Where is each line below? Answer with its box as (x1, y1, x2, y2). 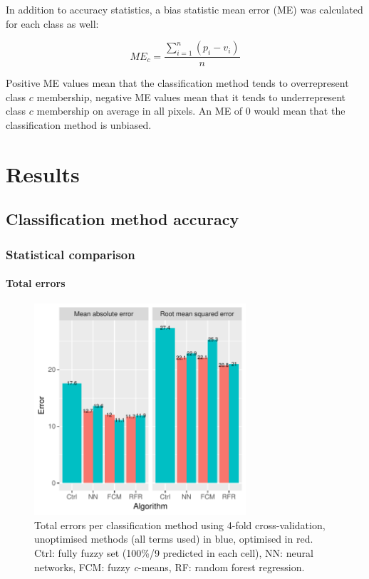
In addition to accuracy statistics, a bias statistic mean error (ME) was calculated (6, 2, 363, 16)
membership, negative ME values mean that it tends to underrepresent (36, 89, 346, 104)
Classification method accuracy (6, 208, 239, 230)
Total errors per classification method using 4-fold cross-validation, (34, 517, 326, 532)
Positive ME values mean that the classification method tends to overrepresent (6, 75, 349, 90)
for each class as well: (6, 16, 99, 31)
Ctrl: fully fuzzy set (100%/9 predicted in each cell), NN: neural (34, 545, 313, 560)
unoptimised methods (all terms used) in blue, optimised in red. (34, 531, 313, 546)
